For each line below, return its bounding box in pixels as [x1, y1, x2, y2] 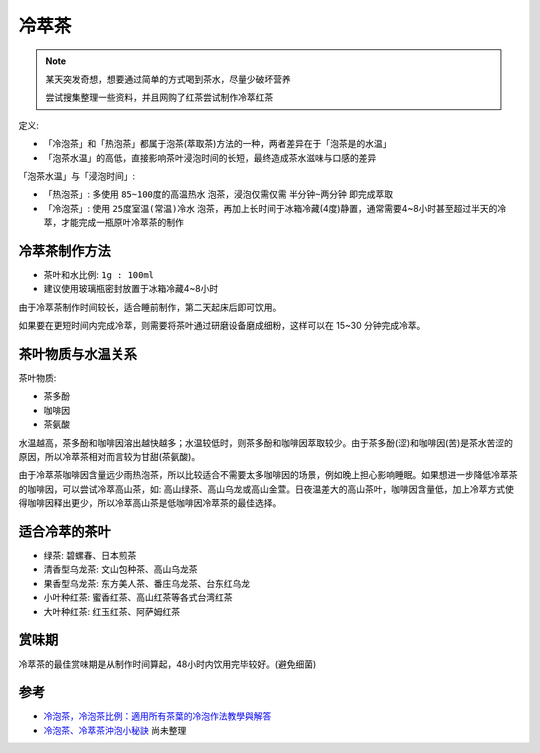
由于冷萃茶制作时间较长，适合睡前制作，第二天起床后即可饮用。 [18, 301, 282, 313]
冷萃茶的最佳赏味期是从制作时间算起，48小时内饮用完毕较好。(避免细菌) [18, 658, 317, 670]
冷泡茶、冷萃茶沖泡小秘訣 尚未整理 [43, 724, 187, 736]
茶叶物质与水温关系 [18, 345, 137, 362]
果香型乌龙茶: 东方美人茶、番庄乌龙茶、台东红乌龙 [43, 577, 250, 589]
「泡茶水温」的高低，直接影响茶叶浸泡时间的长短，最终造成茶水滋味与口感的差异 [43, 151, 377, 164]
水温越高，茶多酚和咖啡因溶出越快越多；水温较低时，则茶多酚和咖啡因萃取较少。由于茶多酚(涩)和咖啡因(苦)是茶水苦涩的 [18, 436, 514, 449]
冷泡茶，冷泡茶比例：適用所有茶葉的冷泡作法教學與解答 [43, 710, 272, 722]
